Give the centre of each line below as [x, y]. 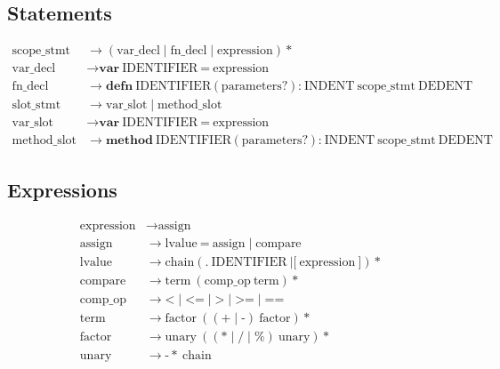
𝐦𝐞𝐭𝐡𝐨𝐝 [129, 141]
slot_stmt [36, 105]
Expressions [62, 189]
